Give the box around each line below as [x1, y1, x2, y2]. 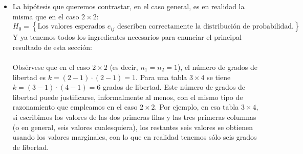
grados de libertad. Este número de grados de [102, 82, 246, 92]
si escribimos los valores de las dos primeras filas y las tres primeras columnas [12, 111, 256, 122]
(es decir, [110, 61, 138, 72]
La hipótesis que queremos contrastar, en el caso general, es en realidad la [12, 1, 245, 11]
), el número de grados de [177, 61, 257, 72]
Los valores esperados [37, 23, 105, 31]
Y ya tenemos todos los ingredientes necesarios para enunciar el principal [12, 32, 242, 42]
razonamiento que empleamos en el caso [12, 101, 138, 112]
